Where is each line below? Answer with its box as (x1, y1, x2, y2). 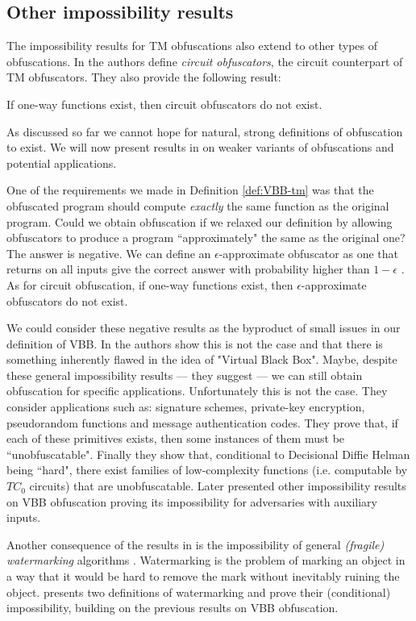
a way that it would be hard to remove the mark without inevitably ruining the (6, 568, 400, 585)
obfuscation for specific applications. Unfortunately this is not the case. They (6, 382, 388, 399)
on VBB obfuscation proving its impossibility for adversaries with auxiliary (6, 493, 377, 510)
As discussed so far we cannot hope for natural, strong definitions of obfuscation (6, 123, 403, 140)
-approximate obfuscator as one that (218, 244, 398, 261)
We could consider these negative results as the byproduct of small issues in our (6, 319, 401, 336)
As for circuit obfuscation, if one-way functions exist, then (6, 276, 293, 293)
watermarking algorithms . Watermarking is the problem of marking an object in (6, 552, 406, 569)
